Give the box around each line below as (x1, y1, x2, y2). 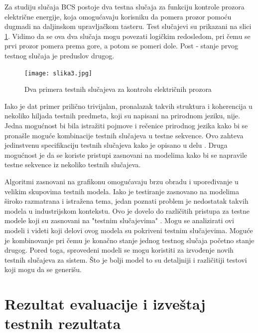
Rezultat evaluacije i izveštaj (4, 294, 206, 314)
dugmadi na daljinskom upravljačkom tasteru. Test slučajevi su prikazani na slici (4, 21, 252, 31)
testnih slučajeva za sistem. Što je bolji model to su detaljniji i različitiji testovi (4, 254, 247, 265)
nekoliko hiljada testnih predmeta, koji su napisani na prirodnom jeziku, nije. (4, 110, 240, 121)
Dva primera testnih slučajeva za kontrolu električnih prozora (24, 84, 212, 94)
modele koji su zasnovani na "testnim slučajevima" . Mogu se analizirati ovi (4, 215, 234, 226)
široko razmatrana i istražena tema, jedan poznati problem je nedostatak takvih (4, 196, 249, 206)
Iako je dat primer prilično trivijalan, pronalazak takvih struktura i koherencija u (4, 100, 253, 111)
